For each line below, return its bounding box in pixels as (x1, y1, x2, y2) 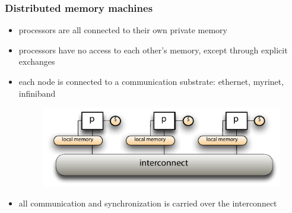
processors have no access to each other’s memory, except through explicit (18, 43, 288, 56)
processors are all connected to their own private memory (18, 24, 227, 36)
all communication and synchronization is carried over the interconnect (18, 197, 277, 209)
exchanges (18, 55, 55, 68)
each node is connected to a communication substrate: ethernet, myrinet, (18, 75, 284, 87)
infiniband (18, 87, 56, 99)
